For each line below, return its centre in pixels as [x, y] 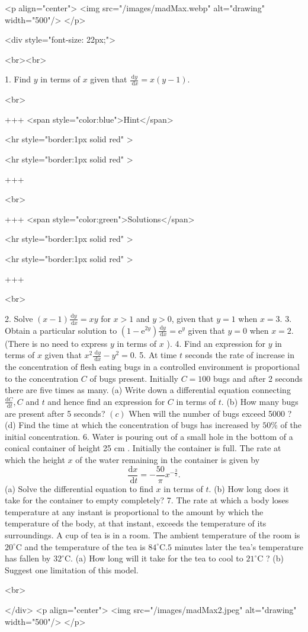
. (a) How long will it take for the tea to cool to [157, 558]
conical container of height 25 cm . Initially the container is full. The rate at [143, 448]
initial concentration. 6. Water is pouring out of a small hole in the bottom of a [149, 436]
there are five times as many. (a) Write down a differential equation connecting [148, 390]
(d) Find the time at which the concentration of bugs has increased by [132, 425]
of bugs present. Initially [134, 378]
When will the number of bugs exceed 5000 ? [210, 413]
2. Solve [19, 318]
